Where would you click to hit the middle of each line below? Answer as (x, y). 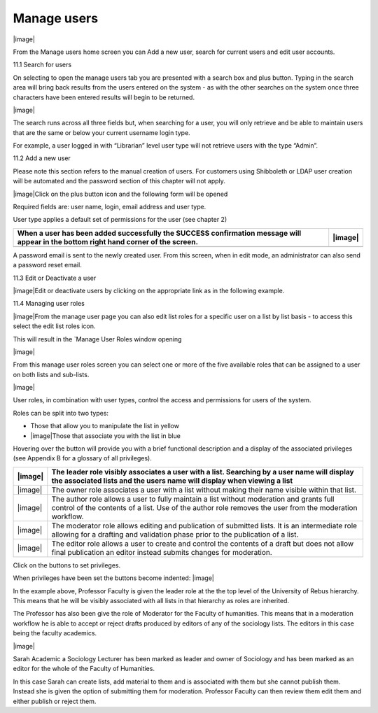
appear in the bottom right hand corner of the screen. (108, 241)
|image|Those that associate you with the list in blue (106, 436)
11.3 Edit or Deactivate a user (55, 278)
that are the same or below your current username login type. (101, 132)
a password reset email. (47, 265)
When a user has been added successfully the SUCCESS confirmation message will (159, 233)
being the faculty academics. (55, 633)
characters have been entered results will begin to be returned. (104, 97)
